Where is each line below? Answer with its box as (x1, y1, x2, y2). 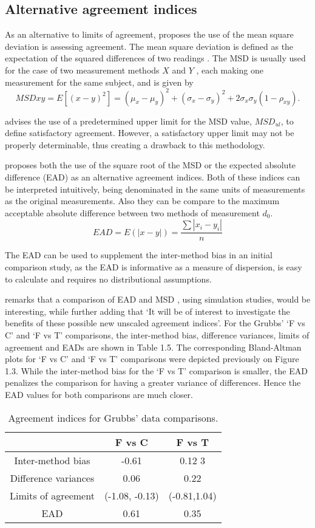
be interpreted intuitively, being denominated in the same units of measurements (5, 182, 305, 195)
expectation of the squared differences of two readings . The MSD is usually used (5, 52, 306, 64)
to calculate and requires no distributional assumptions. (5, 272, 212, 285)
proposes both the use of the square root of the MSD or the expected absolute (5, 159, 296, 171)
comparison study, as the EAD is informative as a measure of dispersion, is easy (5, 261, 302, 273)
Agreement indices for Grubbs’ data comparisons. (8, 410, 218, 425)
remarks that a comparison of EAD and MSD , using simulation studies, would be (5, 293, 311, 306)
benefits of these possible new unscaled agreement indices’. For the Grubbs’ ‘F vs (5, 317, 305, 329)
